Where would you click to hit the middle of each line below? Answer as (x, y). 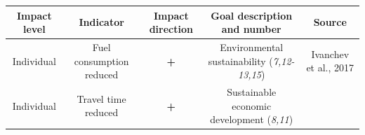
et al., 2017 (330, 67)
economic (252, 105)
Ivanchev (330, 54)
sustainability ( (240, 61)
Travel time (101, 98)
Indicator (101, 22)
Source (330, 22)
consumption (101, 61)
